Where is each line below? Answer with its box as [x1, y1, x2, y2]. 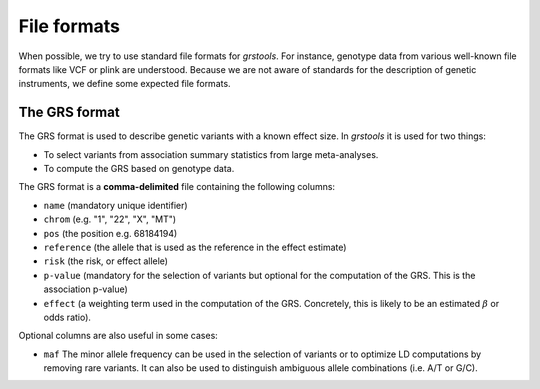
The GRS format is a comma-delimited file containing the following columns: [18, 181, 335, 193]
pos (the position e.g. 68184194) [43, 227, 178, 239]
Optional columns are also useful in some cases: [18, 330, 219, 342]
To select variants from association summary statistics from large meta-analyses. [43, 148, 379, 160]
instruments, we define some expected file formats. [18, 78, 231, 90]
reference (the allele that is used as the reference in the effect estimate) [43, 241, 347, 253]
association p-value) [43, 283, 129, 295]
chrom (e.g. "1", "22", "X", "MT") [43, 213, 177, 225]
